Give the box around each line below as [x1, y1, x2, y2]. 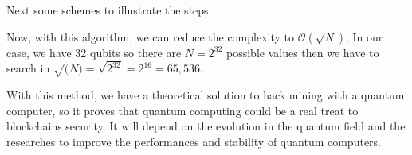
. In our [345, 28, 383, 45]
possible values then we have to [226, 44, 379, 60]
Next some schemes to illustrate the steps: [6, 2, 212, 17]
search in [6, 60, 50, 76]
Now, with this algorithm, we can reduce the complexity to [6, 28, 295, 45]
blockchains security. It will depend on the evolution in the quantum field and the [6, 118, 406, 134]
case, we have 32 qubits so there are [6, 44, 182, 60]
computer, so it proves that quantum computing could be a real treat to [6, 102, 359, 118]
